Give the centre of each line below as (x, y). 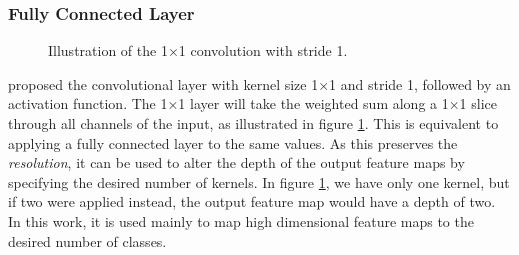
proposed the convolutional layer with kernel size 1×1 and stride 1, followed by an (259, 83)
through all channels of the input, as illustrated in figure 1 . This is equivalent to (253, 123)
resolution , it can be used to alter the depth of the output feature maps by (236, 162)
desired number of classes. (87, 240)
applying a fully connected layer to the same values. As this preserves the (233, 142)
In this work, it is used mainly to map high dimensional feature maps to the (241, 220)
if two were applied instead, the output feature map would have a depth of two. (252, 201)
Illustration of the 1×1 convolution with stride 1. (198, 50)
